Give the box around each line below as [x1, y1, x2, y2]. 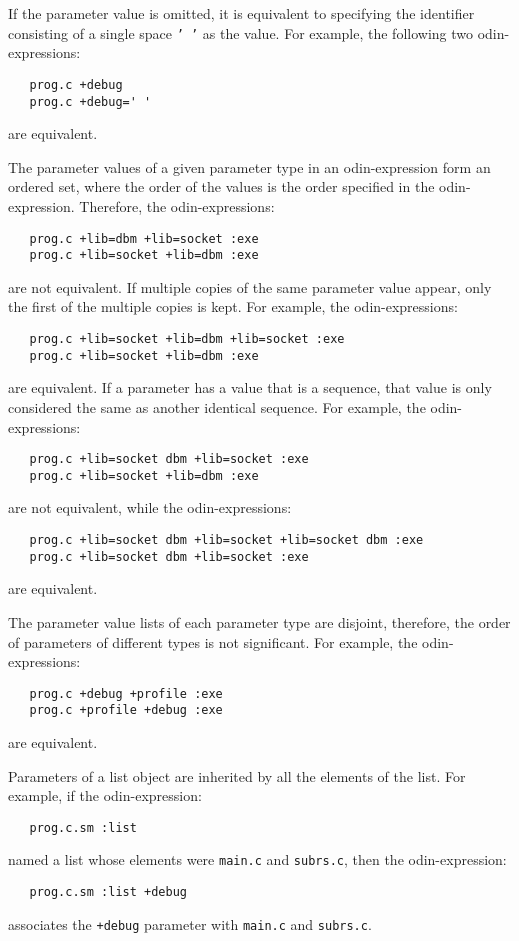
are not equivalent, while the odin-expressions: [8, 497, 292, 518]
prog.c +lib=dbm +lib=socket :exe [29, 231, 259, 246]
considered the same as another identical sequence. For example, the [8, 396, 426, 417]
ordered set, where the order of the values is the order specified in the [8, 176, 435, 197]
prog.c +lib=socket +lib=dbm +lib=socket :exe [29, 332, 345, 347]
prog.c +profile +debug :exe [29, 703, 223, 718]
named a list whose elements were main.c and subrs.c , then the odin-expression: [8, 849, 507, 870]
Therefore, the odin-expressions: [79, 195, 275, 216]
